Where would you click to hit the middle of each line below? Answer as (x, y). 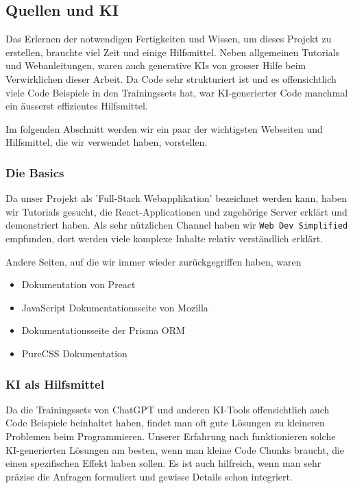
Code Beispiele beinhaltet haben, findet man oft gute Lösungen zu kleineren (165, 423)
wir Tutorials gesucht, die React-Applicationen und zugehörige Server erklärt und (176, 211)
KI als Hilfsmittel (55, 384)
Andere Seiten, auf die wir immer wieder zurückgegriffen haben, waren (154, 261)
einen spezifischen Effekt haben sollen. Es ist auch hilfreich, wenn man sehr (163, 463)
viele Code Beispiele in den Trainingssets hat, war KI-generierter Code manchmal (177, 92)
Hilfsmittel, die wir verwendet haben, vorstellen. (107, 142)
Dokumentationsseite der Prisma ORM (103, 330)
